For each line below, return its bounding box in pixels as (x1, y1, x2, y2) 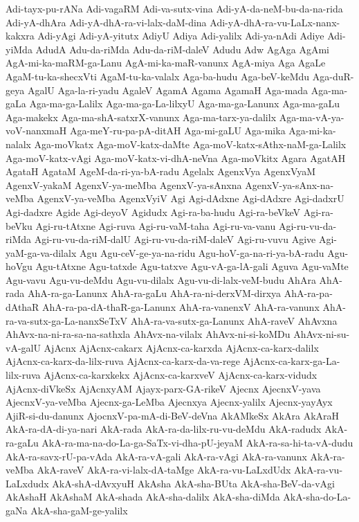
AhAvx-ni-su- (293, 327, 350, 341)
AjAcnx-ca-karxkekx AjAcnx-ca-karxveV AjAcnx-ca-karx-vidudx (44, 368, 317, 382)
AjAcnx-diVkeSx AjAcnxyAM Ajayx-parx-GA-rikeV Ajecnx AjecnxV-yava (6, 381, 321, 395)
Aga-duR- (312, 69, 354, 83)
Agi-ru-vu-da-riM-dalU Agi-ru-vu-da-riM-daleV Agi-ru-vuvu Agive (34, 232, 316, 246)
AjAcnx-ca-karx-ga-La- (243, 354, 340, 368)
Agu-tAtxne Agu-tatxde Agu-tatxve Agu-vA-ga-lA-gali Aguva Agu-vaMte (35, 259, 349, 273)
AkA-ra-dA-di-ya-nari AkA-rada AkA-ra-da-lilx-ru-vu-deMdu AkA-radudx (6, 422, 322, 436)
